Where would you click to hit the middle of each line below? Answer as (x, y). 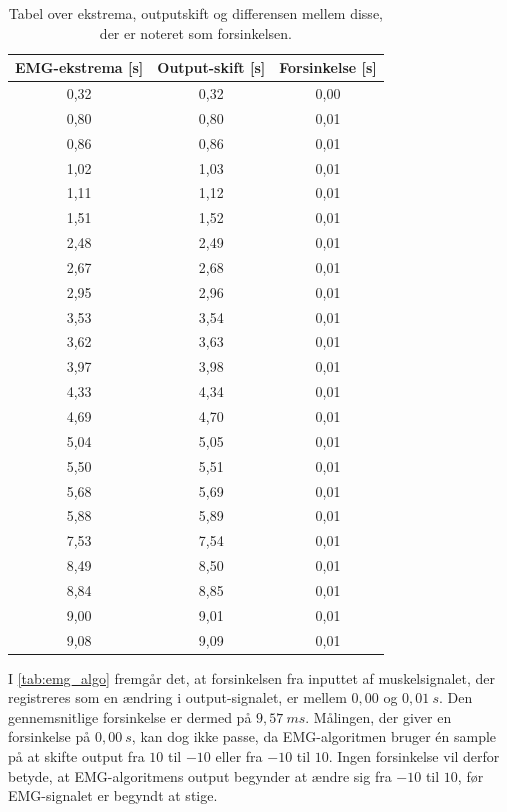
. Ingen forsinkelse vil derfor (414, 756)
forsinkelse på (49, 736)
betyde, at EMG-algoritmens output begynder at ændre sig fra (200, 775)
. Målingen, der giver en (378, 716)
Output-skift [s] (211, 67)
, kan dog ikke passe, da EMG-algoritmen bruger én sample (314, 736)
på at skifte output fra (76, 756)
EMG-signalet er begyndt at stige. (113, 795)
